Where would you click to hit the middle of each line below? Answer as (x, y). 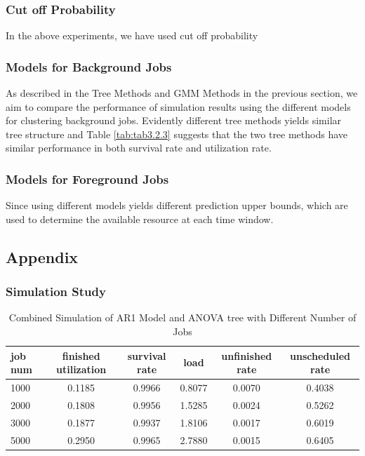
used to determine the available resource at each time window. (140, 219)
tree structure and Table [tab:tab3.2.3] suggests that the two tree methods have (177, 134)
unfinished (247, 355)
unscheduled (320, 355)
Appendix (42, 256)
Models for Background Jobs (89, 66)
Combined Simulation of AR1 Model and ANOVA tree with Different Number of (182, 317)
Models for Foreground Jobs (87, 179)
